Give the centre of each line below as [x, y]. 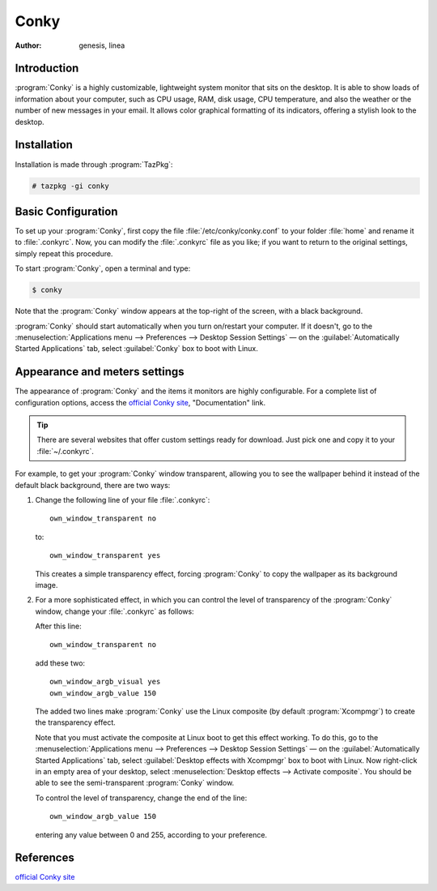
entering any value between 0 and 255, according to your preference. [151, 834]
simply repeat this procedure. [64, 253]
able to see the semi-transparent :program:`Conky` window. [135, 783]
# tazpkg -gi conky [70, 186]
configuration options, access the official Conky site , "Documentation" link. [140, 402]
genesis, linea [102, 45]
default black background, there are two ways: [93, 485]
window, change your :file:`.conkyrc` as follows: [115, 611]
